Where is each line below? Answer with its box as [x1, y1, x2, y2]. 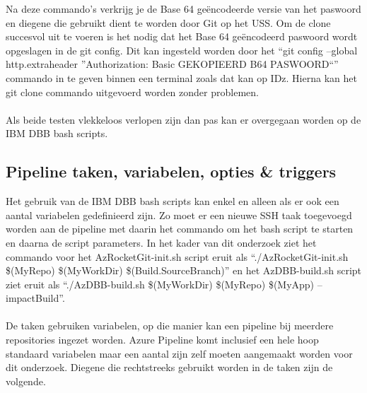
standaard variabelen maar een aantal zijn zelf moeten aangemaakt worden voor [6, 346, 353, 360]
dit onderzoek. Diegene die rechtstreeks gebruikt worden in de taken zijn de [6, 360, 333, 375]
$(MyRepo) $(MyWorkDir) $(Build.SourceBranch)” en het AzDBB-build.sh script [6, 263, 362, 278]
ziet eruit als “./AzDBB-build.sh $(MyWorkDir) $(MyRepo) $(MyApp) [6, 276, 315, 291]
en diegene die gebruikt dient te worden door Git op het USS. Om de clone [6, 15, 331, 30]
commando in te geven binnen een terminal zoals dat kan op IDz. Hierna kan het [6, 70, 357, 85]
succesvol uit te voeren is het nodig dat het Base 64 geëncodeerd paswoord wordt [6, 29, 358, 44]
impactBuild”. [6, 291, 65, 305]
